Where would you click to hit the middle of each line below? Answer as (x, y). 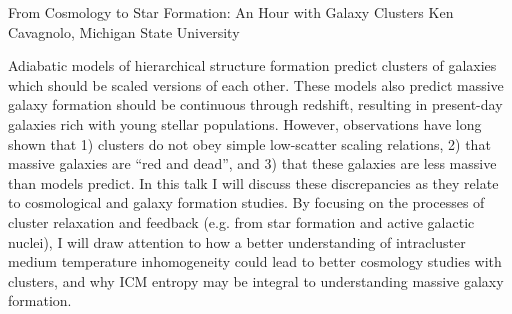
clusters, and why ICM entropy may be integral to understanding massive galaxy (256, 280)
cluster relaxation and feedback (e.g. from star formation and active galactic (241, 221)
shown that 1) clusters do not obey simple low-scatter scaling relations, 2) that (249, 143)
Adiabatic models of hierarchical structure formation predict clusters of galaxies (252, 65)
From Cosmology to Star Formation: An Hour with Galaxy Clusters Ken (231, 12)
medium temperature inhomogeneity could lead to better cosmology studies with (255, 261)
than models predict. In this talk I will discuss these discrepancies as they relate (253, 182)
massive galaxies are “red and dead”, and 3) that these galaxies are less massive (252, 163)
